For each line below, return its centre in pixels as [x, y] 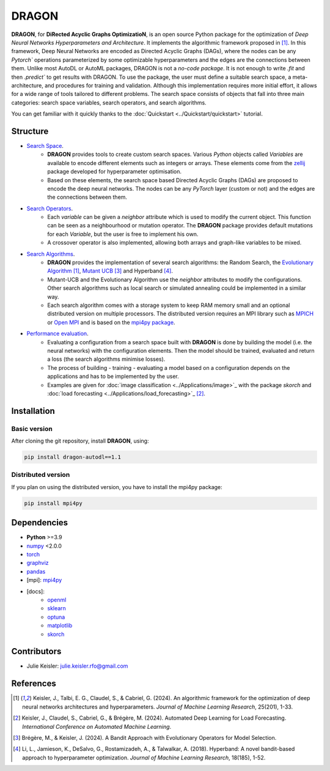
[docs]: [36, 591]
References [34, 684]
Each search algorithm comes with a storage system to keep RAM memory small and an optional [169, 305]
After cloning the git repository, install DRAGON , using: [80, 441]
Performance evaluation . [57, 334]
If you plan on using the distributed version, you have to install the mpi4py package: [117, 487]
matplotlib [60, 625]
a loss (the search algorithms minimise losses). [106, 359]
